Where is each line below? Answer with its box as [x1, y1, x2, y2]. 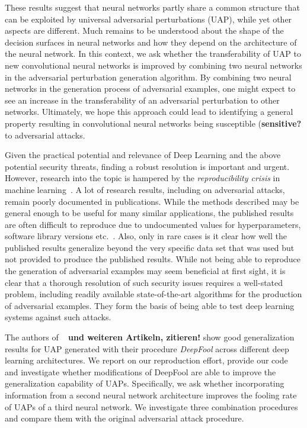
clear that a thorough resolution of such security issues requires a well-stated [5, 276, 283, 288]
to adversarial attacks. [5, 128, 85, 141]
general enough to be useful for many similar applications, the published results [5, 207, 294, 219]
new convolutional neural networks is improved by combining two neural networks [5, 59, 302, 71]
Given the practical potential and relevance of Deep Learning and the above [5, 149, 281, 161]
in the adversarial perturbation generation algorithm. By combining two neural [5, 70, 292, 83]
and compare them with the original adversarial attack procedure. [5, 412, 244, 424]
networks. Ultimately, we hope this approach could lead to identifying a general [5, 105, 293, 118]
